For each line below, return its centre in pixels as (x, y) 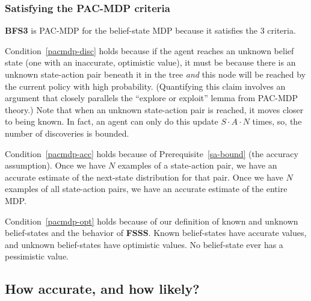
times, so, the (277, 121)
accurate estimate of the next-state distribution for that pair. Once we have (144, 177)
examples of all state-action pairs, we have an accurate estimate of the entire (146, 189)
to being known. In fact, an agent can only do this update (112, 121)
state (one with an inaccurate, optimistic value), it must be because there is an (150, 62)
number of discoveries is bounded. (67, 133)
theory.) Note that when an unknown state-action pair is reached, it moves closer (154, 109)
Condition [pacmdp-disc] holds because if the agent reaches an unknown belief (149, 50)
